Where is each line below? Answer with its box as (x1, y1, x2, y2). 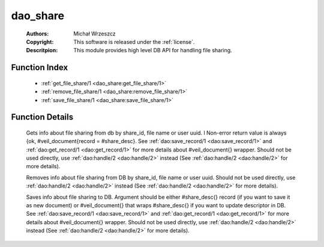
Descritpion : (26, 47, 58, 54)
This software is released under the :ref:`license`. (73, 38, 195, 45)
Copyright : (26, 38, 54, 45)
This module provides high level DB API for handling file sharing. (73, 47, 232, 54)
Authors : (26, 30, 49, 37)
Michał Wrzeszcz (73, 30, 116, 37)
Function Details (11, 112, 74, 123)
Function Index (11, 63, 68, 73)
